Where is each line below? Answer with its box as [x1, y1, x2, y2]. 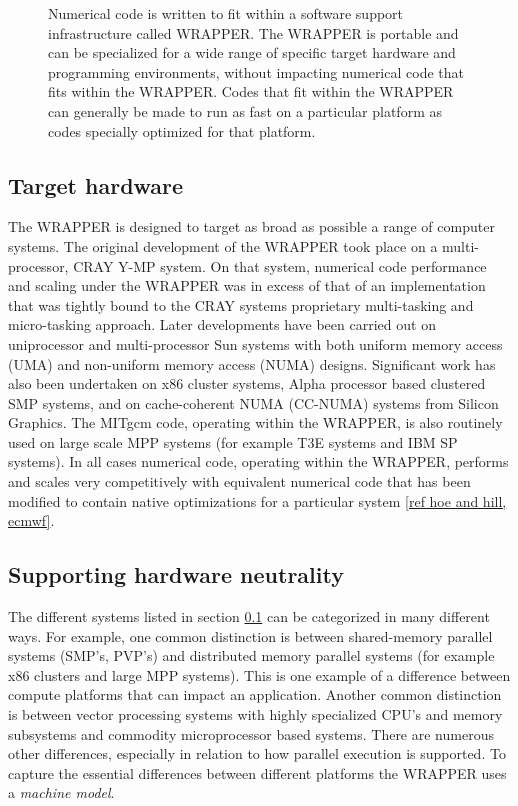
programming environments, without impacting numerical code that [48, 61, 464, 82]
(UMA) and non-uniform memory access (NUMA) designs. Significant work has [8, 353, 496, 374]
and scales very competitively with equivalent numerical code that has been [8, 471, 471, 492]
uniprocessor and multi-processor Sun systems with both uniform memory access [8, 333, 503, 354]
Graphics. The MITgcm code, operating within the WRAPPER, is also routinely [8, 412, 503, 433]
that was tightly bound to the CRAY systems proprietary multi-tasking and [8, 294, 474, 315]
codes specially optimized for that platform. [48, 120, 316, 141]
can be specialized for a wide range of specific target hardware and [48, 42, 456, 63]
